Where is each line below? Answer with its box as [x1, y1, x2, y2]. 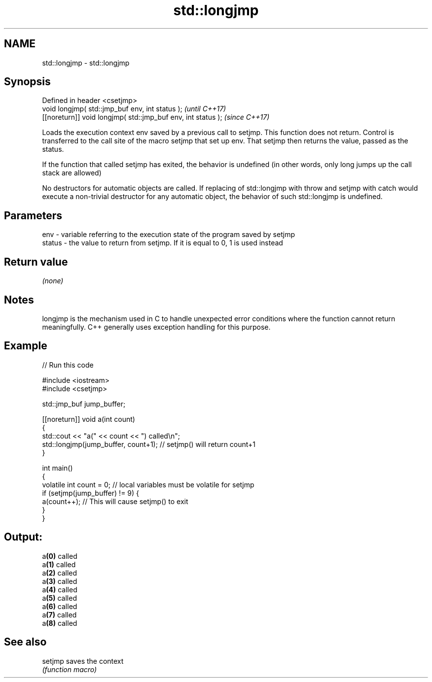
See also [4, 636, 47, 648]
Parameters [4, 209, 62, 222]
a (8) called [42, 618, 77, 627]
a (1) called [42, 560, 76, 569]
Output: [4, 531, 42, 544]
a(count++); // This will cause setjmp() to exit [42, 497, 188, 506]
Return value [4, 255, 68, 268]
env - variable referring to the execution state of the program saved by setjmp [42, 230, 295, 239]
